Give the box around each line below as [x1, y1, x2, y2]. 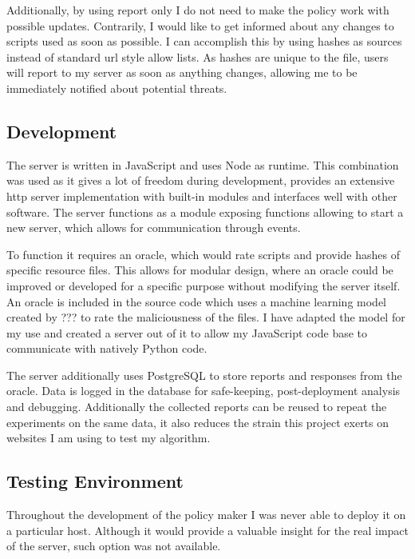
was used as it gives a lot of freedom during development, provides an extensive [6, 172, 395, 189]
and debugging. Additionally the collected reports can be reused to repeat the [6, 398, 387, 415]
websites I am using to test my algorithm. [6, 429, 211, 446]
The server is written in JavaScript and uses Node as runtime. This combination [6, 156, 399, 173]
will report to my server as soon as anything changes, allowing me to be [6, 64, 358, 81]
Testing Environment [6, 469, 184, 493]
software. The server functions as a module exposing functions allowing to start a [6, 203, 404, 220]
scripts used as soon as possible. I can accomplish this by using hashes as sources [6, 33, 402, 50]
